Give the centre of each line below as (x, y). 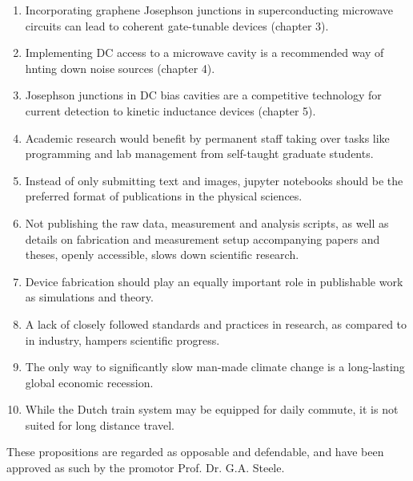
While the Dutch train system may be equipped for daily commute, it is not (212, 409)
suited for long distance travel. (100, 424)
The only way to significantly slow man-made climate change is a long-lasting (215, 367)
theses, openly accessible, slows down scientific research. (162, 255)
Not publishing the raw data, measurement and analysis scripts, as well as (207, 222)
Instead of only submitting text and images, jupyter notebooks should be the (214, 180)
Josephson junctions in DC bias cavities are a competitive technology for (203, 95)
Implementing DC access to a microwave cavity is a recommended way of (204, 53)
